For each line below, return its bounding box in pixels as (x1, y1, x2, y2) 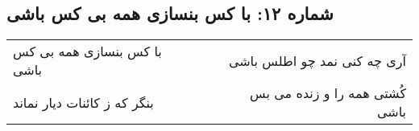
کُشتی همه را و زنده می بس (250, 84, 406, 103)
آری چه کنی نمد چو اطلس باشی (228, 51, 406, 70)
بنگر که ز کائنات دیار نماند (13, 92, 154, 112)
